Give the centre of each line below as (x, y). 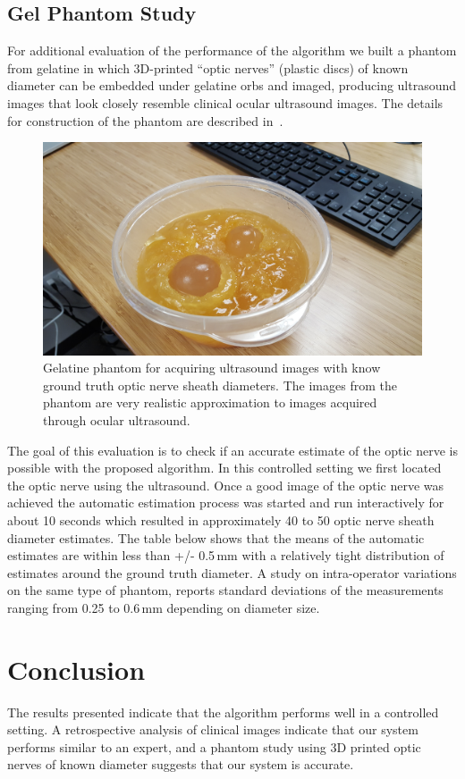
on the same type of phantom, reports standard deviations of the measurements (225, 590)
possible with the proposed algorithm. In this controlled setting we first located (224, 468)
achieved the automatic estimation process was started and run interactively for (226, 503)
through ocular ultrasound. (117, 420)
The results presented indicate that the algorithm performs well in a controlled (223, 712)
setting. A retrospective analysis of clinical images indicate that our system (213, 729)
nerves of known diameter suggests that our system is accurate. (181, 764)
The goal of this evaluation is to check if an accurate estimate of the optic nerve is (232, 450)
